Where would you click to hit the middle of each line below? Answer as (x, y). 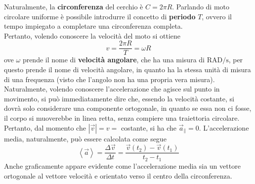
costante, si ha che (149, 127)
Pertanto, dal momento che (45, 127)
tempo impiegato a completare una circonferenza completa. (93, 26)
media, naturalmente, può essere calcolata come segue (85, 138)
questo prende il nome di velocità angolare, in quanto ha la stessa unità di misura (127, 69)
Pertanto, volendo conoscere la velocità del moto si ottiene (92, 35)
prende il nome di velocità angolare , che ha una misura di (113, 60)
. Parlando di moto (201, 6)
